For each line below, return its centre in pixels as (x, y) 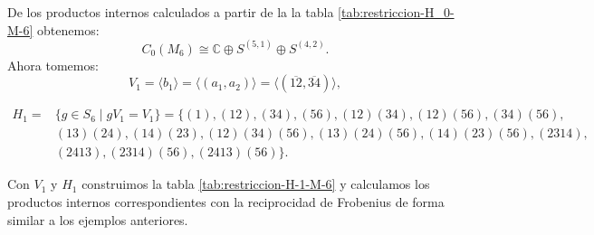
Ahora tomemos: (53, 65)
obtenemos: (68, 29)
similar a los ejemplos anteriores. (98, 219)
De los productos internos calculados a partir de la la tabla (171, 12)
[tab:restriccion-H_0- (396, 12)
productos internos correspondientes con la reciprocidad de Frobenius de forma (226, 201)
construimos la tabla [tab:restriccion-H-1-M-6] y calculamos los (256, 184)
